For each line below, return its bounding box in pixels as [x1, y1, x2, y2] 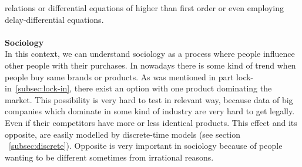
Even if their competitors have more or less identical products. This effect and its [5, 116, 297, 128]
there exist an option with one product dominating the [74, 82, 272, 94]
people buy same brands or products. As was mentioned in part [5, 70, 234, 83]
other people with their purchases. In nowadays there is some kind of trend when [5, 59, 296, 71]
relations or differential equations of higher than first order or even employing [5, 2, 284, 13]
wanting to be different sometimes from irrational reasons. [5, 151, 214, 163]
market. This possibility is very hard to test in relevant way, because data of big [5, 93, 293, 105]
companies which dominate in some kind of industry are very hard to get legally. [5, 105, 295, 117]
